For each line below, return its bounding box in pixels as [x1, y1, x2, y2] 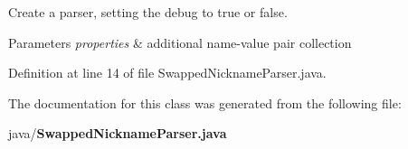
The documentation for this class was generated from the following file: [8, 93, 402, 112]
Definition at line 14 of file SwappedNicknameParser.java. [8, 63, 327, 82]
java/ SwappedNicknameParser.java [8, 124, 227, 143]
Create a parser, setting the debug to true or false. [8, 3, 288, 21]
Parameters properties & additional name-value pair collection [8, 33, 352, 51]
